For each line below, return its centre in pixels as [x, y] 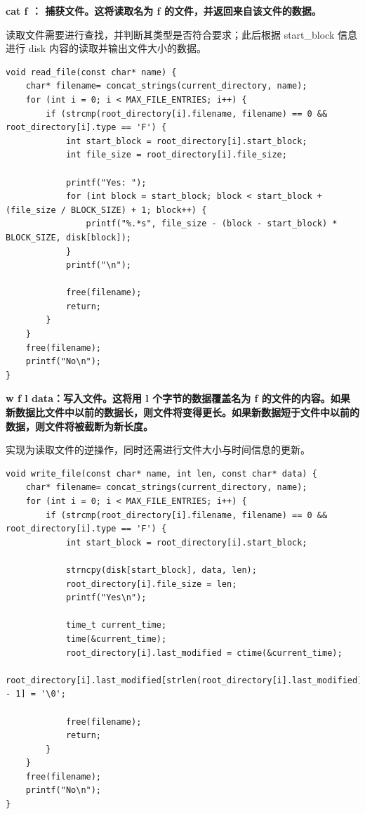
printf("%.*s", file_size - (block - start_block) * [212, 224]
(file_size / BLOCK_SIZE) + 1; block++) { [106, 210]
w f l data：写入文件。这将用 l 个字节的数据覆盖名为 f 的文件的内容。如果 [178, 398]
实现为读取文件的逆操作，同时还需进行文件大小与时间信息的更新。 [158, 450]
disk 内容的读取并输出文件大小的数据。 [117, 48]
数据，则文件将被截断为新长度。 [79, 426]
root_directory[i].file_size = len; [151, 584]
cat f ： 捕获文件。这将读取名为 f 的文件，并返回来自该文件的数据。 [164, 11]
